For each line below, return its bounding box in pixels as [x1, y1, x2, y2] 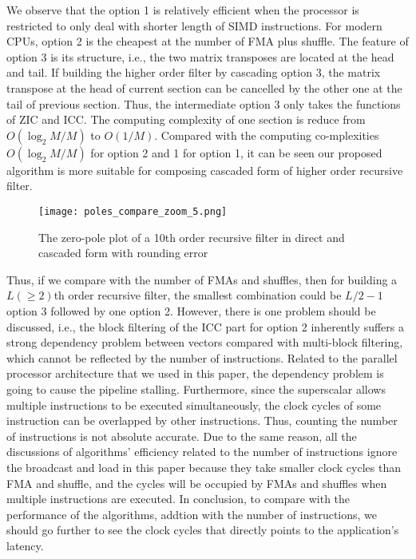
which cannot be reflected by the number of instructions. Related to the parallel [6, 349, 398, 366]
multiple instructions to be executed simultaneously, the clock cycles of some [6, 396, 382, 413]
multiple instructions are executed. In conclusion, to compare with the [6, 490, 351, 507]
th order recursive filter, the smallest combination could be [53, 287, 342, 303]
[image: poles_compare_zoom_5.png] [38, 205, 228, 217]
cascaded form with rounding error [38, 244, 208, 261]
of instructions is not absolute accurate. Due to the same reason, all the [6, 427, 357, 444]
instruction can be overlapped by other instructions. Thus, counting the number [6, 412, 398, 429]
